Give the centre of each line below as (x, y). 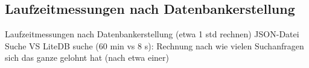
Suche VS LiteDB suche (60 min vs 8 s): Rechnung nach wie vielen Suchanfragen (154, 45)
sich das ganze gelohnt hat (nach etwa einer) (87, 57)
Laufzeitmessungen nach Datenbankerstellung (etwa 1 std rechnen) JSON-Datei (152, 34)
